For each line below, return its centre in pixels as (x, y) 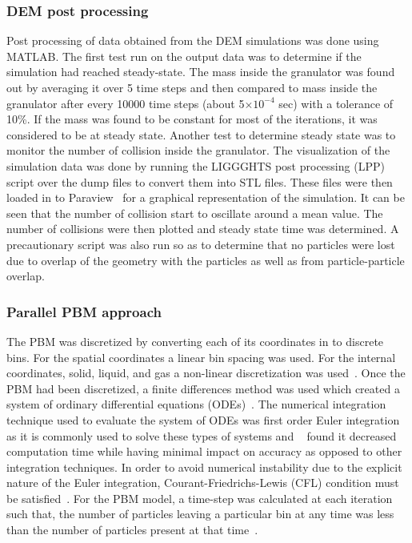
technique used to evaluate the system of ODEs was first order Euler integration (203, 419)
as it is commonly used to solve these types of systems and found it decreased (202, 435)
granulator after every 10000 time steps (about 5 (126, 103)
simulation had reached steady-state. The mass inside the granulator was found (201, 72)
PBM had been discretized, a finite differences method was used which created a (203, 388)
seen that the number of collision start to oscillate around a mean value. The (195, 213)
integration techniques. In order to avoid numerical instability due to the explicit (204, 467)
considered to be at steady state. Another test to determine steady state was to (201, 134)
